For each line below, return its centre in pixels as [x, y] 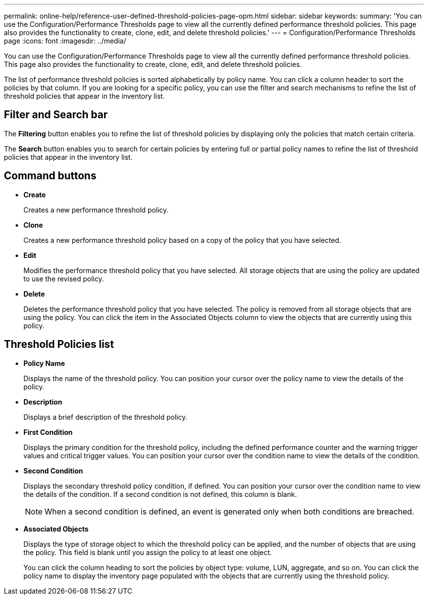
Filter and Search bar [56, 115]
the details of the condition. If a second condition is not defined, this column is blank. [160, 494]
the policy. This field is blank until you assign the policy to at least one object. [148, 552]
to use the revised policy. [64, 278]
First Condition [48, 432]
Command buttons [50, 176]
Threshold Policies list [59, 344]
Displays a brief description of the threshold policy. [106, 417]
